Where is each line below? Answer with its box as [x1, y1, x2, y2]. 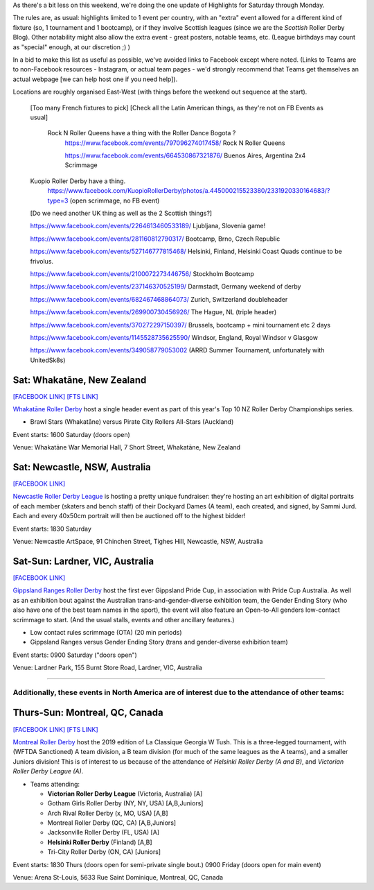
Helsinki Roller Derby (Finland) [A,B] [47, 838, 152, 846]
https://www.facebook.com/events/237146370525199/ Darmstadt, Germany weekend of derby [30, 282, 301, 291]
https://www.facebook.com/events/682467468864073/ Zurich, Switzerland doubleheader [30, 295, 288, 303]
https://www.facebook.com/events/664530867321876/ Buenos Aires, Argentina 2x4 [64, 151, 306, 160]
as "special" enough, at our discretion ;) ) [12, 42, 131, 51]
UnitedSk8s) [30, 356, 66, 364]
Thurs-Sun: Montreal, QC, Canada [12, 707, 163, 719]
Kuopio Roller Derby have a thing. [30, 177, 126, 185]
